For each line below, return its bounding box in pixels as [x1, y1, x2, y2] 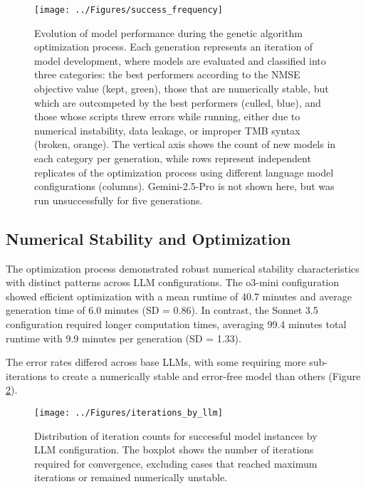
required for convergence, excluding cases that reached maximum [34, 456, 318, 470]
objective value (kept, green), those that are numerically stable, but [34, 81, 329, 96]
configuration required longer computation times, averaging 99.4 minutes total [6, 316, 347, 331]
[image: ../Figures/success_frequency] [34, 5, 223, 15]
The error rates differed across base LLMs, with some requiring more [6, 354, 306, 369]
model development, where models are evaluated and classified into [34, 53, 326, 68]
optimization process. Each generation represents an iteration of [34, 39, 313, 54]
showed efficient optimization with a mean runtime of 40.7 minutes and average [6, 288, 352, 303]
